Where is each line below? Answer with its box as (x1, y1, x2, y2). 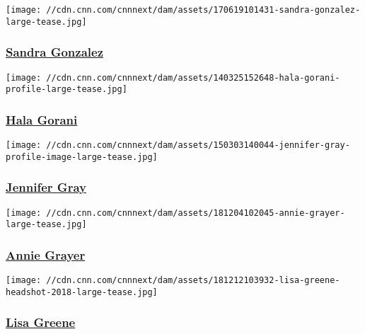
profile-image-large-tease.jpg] (6, 151, 158, 162)
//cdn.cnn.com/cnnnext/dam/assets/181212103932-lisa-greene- (46, 275, 340, 286)
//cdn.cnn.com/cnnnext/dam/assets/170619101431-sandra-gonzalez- (46, 5, 361, 15)
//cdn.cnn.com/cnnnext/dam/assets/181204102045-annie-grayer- (46, 207, 345, 218)
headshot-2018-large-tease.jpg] (6, 287, 158, 297)
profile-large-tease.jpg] (6, 84, 127, 95)
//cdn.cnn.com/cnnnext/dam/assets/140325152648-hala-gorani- (46, 72, 340, 83)
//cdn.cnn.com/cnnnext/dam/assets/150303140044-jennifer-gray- (46, 140, 350, 151)
